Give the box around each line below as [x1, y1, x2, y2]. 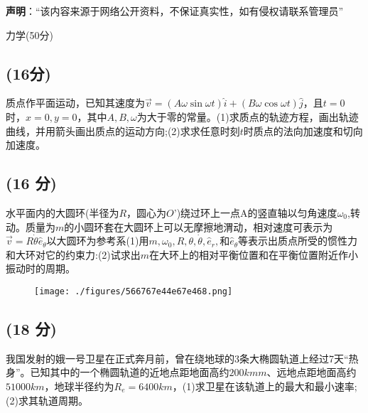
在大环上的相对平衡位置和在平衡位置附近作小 [149, 247, 359, 262]
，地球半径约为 [44, 378, 114, 393]
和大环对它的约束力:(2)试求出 [6, 247, 141, 262]
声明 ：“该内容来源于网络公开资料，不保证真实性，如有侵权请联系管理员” [6, 4, 344, 18]
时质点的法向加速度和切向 [243, 123, 363, 138]
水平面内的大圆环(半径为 [6, 205, 119, 220]
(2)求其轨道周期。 [6, 392, 88, 407]
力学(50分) [6, 27, 53, 42]
